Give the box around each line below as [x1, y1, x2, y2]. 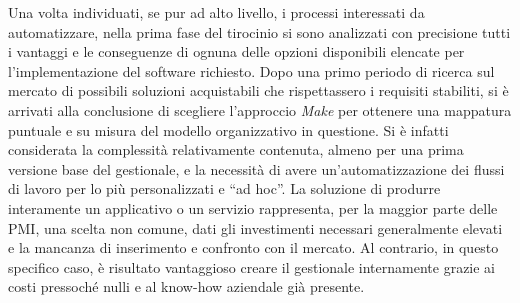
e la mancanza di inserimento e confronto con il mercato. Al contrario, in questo [8, 237, 499, 258]
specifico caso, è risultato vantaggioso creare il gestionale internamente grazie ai [8, 256, 496, 277]
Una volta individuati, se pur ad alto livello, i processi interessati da [8, 2, 425, 22]
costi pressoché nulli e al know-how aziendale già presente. [8, 276, 365, 297]
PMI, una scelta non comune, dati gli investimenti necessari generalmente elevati [8, 217, 503, 238]
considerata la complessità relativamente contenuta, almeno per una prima [8, 139, 464, 160]
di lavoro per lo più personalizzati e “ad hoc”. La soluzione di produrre [8, 178, 441, 199]
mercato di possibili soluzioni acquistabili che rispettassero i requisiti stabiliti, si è [8, 80, 509, 101]
